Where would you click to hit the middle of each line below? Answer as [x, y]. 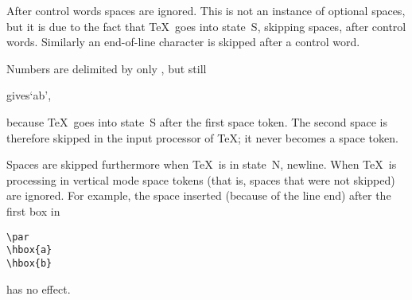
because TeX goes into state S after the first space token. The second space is [197, 121]
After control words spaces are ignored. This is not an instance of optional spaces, [206, 10]
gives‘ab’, [29, 95]
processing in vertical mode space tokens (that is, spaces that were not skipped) [201, 179]
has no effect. [39, 288]
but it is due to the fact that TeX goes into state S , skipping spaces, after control [206, 26]
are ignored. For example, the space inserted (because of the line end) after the [199, 195]
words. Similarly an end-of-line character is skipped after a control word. [183, 42]
